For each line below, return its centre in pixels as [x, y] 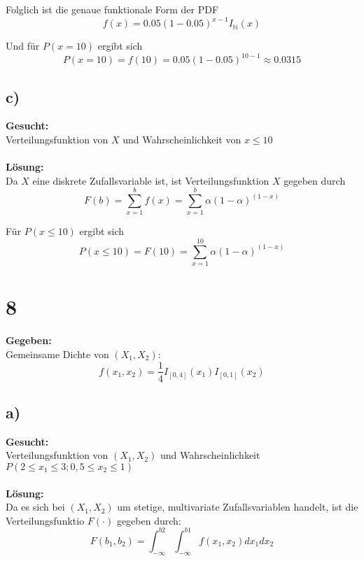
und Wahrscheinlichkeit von [182, 139]
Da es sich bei [35, 507]
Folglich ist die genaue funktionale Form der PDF [112, 9]
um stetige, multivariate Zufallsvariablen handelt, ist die [238, 507]
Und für [23, 46]
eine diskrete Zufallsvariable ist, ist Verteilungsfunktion [151, 180]
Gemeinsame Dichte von [57, 354]
